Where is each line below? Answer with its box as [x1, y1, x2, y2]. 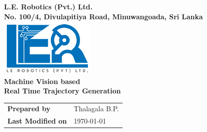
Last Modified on [7, 116, 67, 126]
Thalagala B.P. [74, 103, 119, 114]
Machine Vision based [4, 76, 81, 86]
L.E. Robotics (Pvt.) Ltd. [4, 1, 93, 11]
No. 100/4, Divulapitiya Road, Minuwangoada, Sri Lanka [4, 11, 203, 21]
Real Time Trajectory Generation [4, 86, 121, 96]
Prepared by [7, 103, 51, 114]
